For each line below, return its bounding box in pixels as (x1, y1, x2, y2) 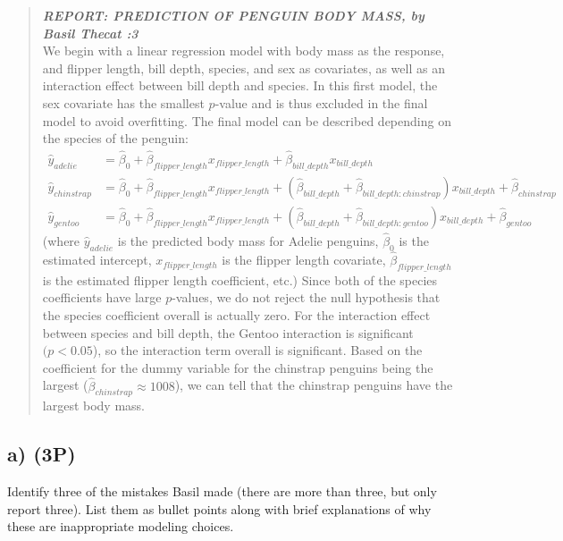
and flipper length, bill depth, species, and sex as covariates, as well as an (42, 58, 445, 77)
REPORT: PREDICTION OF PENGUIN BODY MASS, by (42, 6, 424, 24)
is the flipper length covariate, (222, 250, 386, 269)
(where (42, 232, 80, 250)
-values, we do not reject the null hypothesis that (172, 288, 441, 307)
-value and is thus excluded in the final (214, 93, 428, 112)
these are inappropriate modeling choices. (7, 517, 234, 536)
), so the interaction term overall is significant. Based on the (92, 341, 423, 359)
